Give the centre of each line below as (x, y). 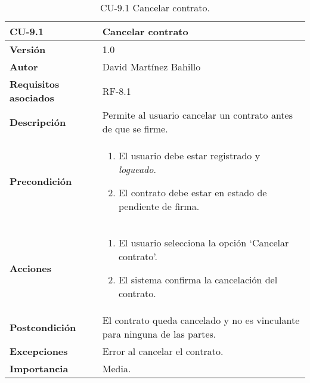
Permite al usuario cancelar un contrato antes (197, 115)
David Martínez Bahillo (151, 67)
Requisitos (35, 84)
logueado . (137, 169)
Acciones (30, 268)
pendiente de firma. (159, 206)
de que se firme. (135, 129)
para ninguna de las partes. (159, 334)
